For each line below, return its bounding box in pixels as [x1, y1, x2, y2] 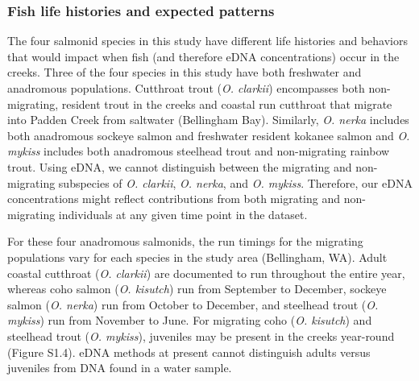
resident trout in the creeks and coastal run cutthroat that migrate [61, 95, 392, 112]
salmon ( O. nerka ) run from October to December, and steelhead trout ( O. [7, 296, 379, 313]
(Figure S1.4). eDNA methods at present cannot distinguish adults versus [7, 343, 371, 360]
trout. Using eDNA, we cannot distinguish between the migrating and [7, 158, 352, 175]
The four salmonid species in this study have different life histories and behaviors [7, 32, 408, 49]
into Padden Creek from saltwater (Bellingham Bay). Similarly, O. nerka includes [7, 111, 409, 128]
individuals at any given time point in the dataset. [58, 205, 308, 222]
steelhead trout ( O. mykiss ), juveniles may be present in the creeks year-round [7, 327, 395, 344]
